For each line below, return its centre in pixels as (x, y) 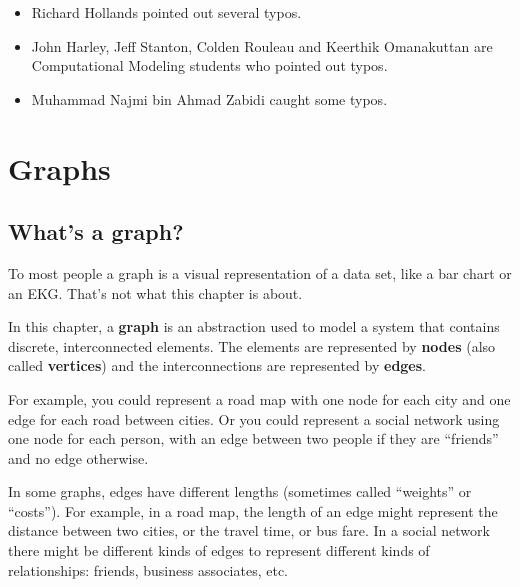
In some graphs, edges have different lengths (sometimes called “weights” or (240, 491)
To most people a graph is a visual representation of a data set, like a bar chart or (260, 272)
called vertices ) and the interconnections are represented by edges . (217, 365)
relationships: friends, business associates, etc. (148, 569)
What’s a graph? (96, 231)
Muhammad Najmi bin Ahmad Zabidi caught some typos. (209, 98)
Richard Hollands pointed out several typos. (166, 12)
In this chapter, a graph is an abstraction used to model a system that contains (254, 326)
